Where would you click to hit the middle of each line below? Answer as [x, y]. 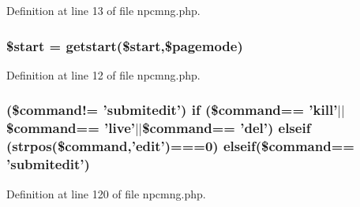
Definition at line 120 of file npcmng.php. [106, 193]
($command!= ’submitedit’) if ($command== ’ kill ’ [172, 110]
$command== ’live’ [71, 128]
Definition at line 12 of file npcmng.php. [103, 74]
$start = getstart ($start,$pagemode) [125, 45]
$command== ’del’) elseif [227, 128]
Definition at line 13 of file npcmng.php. [103, 10]
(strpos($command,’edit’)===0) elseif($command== [180, 146]
